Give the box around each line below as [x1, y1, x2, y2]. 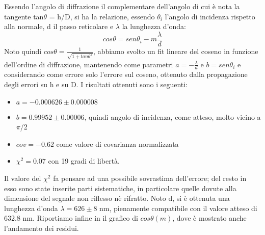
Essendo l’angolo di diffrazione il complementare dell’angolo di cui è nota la [4, 1, 240, 11]
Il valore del [4, 172, 41, 183]
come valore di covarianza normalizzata [56, 138, 179, 149]
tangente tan [4, 11, 44, 21]
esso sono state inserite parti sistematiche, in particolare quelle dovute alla [4, 182, 236, 193]
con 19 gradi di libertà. [48, 155, 120, 166]
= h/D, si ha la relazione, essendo [49, 11, 155, 21]
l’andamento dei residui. [4, 222, 79, 233]
